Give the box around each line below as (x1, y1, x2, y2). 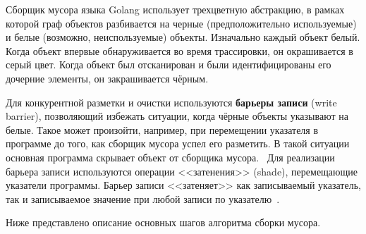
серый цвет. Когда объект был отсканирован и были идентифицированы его (6, 57, 331, 72)
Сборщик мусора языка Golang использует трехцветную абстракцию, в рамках (6, 2, 345, 16)
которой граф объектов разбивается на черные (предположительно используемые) (6, 16, 357, 30)
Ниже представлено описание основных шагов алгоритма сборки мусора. (6, 215, 321, 230)
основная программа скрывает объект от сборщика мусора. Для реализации (6, 149, 335, 164)
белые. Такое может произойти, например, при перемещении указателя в (6, 122, 319, 137)
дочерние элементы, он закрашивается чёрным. (6, 70, 209, 85)
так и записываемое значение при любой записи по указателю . (6, 191, 280, 206)
